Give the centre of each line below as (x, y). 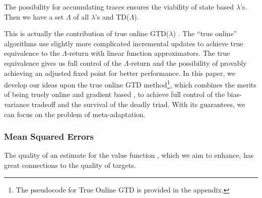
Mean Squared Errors (49, 136)
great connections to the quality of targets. (70, 165)
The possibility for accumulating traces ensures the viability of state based (119, 7)
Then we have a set (34, 16)
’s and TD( (112, 16)
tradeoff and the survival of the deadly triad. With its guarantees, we (138, 104)
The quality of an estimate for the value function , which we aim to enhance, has (129, 155)
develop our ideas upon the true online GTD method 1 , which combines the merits (130, 84)
